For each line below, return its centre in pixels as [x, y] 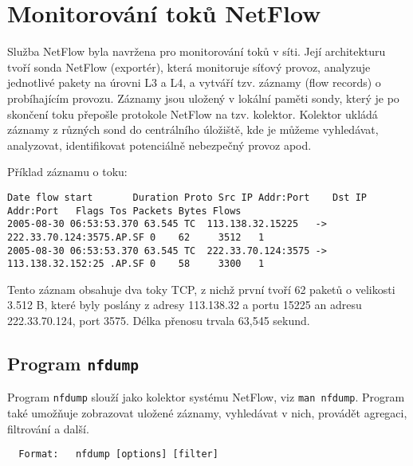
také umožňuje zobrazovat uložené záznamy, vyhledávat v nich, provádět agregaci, [207, 413]
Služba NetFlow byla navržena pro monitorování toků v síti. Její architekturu [197, 51]
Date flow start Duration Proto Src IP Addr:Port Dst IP [187, 197]
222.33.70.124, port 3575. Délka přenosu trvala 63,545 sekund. [159, 320]
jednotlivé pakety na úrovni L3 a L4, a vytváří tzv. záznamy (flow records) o [194, 82]
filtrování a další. [48, 428]
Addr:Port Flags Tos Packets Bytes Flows [124, 211]
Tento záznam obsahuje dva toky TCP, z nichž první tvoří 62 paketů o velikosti [201, 289]
